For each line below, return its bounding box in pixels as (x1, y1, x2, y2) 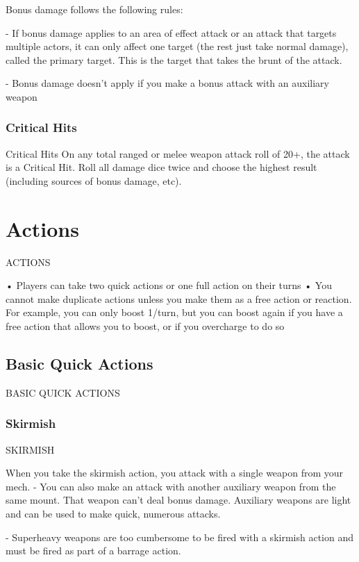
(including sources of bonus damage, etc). (6, 173, 182, 188)
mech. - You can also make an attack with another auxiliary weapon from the (6, 479, 336, 493)
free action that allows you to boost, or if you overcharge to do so (6, 319, 285, 333)
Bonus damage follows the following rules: (6, 2, 183, 16)
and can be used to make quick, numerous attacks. (6, 506, 221, 521)
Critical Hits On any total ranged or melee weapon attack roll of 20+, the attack (6, 146, 350, 160)
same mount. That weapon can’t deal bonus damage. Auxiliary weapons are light (6, 493, 351, 507)
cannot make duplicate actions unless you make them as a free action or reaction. (6, 291, 352, 306)
